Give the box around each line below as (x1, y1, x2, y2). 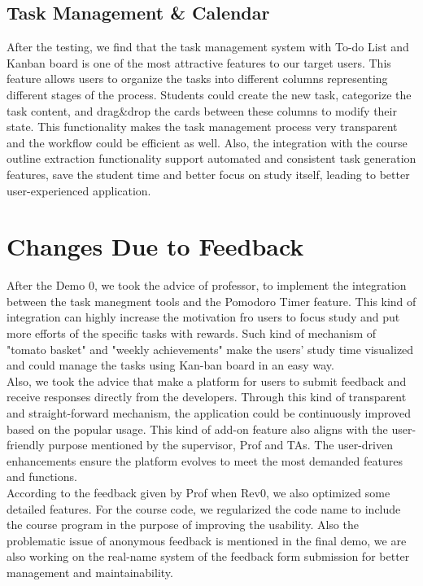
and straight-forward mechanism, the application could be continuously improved (7, 405, 412, 422)
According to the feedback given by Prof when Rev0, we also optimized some (7, 483, 390, 501)
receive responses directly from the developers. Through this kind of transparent (7, 388, 407, 405)
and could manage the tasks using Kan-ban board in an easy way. (7, 356, 334, 374)
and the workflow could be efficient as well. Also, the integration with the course (7, 133, 408, 151)
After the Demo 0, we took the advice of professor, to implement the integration (7, 277, 407, 294)
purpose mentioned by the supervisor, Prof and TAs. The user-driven (48, 436, 393, 453)
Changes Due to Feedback (7, 230, 304, 263)
